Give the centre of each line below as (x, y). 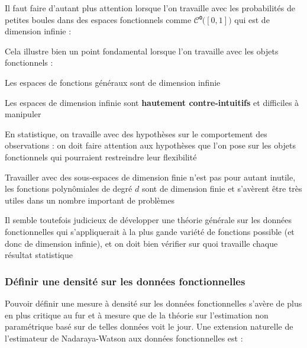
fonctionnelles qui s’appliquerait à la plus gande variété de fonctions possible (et (150, 231)
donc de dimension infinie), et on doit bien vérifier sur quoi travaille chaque (141, 243)
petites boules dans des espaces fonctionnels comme (98, 19)
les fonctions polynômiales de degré (69, 188)
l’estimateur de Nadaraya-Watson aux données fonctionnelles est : (124, 338)
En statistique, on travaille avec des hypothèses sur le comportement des (136, 133)
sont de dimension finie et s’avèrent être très (222, 188)
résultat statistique (39, 255)
